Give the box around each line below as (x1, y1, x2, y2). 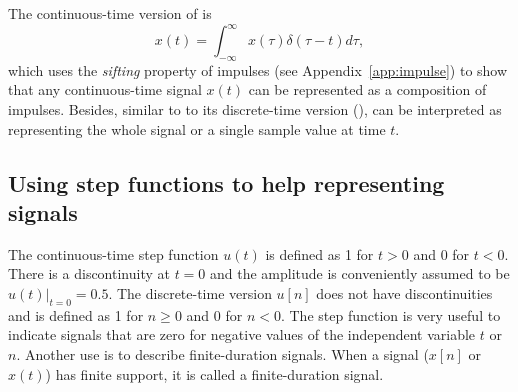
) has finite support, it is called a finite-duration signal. (45, 363, 384, 384)
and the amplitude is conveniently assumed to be (210, 263, 510, 284)
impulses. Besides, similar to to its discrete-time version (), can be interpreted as (8, 99, 502, 120)
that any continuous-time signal (8, 79, 202, 100)
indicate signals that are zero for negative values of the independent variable (8, 324, 476, 345)
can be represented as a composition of (248, 79, 487, 100)
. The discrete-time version (108, 283, 272, 304)
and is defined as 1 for (8, 304, 144, 325)
